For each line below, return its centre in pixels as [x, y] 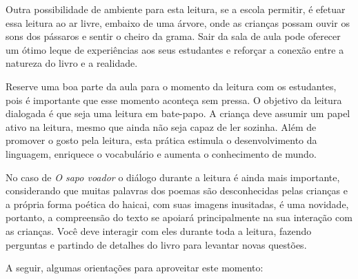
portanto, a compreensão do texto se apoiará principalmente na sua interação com [179, 217]
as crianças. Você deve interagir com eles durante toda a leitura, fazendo [159, 230]
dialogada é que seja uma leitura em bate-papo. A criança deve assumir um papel [178, 113]
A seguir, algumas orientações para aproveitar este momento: [135, 268]
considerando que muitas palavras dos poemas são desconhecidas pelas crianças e [177, 190]
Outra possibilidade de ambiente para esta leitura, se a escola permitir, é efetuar [176, 9]
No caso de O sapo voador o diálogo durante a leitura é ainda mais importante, [173, 177]
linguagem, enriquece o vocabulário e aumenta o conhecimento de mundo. [161, 153]
